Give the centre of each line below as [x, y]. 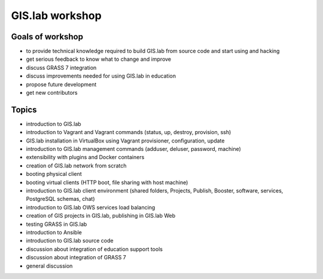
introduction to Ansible [54, 232]
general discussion [49, 266]
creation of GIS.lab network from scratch [76, 165]
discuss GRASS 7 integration [61, 67]
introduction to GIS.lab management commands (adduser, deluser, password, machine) [134, 149]
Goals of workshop [47, 37]
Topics [24, 109]
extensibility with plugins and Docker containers [85, 157]
